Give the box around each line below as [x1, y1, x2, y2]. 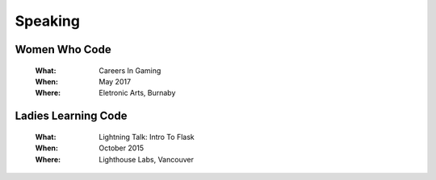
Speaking [15, 12, 81, 30]
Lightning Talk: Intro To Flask [99, 132, 195, 141]
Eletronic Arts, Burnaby [99, 88, 176, 98]
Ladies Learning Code [15, 109, 128, 123]
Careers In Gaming [99, 65, 161, 76]
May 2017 [99, 76, 132, 86]
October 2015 [99, 143, 145, 153]
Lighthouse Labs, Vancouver [99, 154, 194, 164]
